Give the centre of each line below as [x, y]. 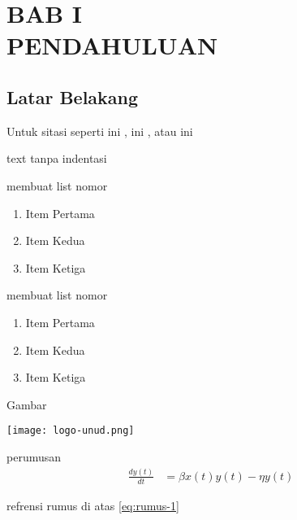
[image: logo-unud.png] [71, 431]
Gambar [27, 404]
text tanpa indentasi [57, 158]
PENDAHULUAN [112, 45]
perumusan [34, 456]
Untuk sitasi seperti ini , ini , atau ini [100, 131]
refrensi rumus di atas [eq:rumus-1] [93, 505]
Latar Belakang [73, 96]
